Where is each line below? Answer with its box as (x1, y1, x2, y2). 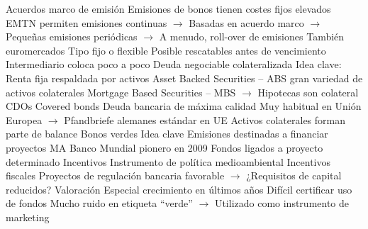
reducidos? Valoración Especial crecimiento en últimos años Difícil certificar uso (6, 181, 352, 196)
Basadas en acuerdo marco (189, 15, 304, 30)
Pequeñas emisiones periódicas (6, 29, 138, 44)
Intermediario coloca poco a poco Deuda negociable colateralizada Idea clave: (6, 57, 342, 72)
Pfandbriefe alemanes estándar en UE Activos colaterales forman (64, 112, 346, 127)
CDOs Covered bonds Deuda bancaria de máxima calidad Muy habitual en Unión (6, 99, 362, 113)
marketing (6, 209, 50, 224)
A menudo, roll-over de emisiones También (159, 29, 345, 44)
